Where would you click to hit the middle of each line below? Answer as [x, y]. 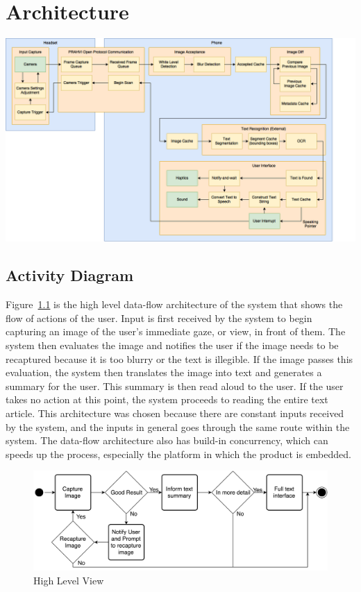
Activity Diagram [70, 275]
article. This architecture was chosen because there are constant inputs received [175, 413]
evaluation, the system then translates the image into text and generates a [164, 372]
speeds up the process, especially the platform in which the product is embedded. [178, 454]
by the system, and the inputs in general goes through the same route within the [178, 426]
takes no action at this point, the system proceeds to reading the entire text [167, 399]
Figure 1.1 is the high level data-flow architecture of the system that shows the [174, 304]
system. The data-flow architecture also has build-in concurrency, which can [167, 440]
